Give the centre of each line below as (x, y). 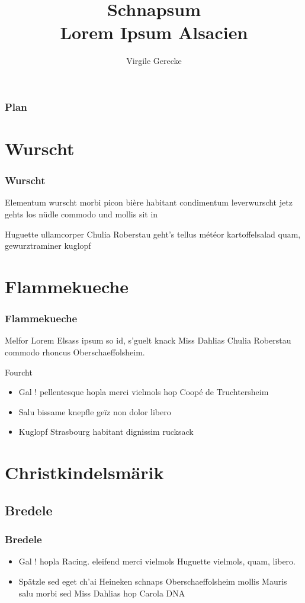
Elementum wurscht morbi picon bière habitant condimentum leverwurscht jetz (149, 202)
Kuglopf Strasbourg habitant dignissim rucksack (106, 432)
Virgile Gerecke (154, 61)
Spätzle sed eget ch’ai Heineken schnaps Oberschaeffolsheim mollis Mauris (153, 581)
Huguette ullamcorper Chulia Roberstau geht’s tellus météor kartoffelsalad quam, (153, 234)
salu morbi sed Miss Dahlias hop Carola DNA (102, 593)
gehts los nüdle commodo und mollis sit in (81, 214)
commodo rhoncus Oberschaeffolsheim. (75, 352)
